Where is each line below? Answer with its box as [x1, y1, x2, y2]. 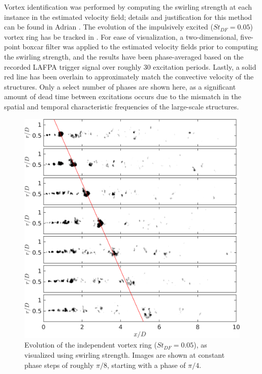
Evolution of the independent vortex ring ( [24, 339, 157, 350]
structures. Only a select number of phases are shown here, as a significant [4, 81, 236, 92]
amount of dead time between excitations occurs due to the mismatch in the [4, 91, 241, 102]
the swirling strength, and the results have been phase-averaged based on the [4, 51, 244, 62]
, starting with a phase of [107, 359, 186, 370]
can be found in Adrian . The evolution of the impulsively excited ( [4, 21, 213, 32]
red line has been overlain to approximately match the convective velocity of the [4, 71, 254, 82]
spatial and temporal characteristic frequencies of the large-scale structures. [4, 101, 239, 111]
